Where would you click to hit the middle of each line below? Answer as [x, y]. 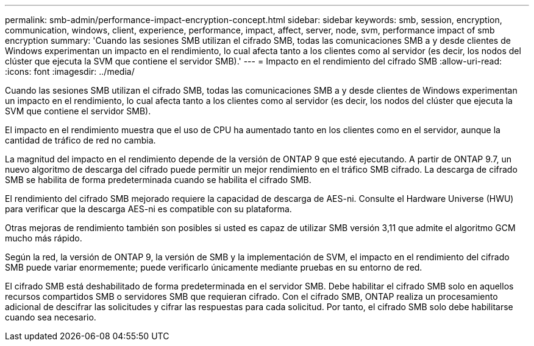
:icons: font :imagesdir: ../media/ [70, 71]
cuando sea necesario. [51, 317]
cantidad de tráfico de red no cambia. [80, 140]
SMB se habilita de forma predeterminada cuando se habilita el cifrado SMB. [158, 180]
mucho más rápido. [44, 238]
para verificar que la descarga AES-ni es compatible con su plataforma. [148, 209]
